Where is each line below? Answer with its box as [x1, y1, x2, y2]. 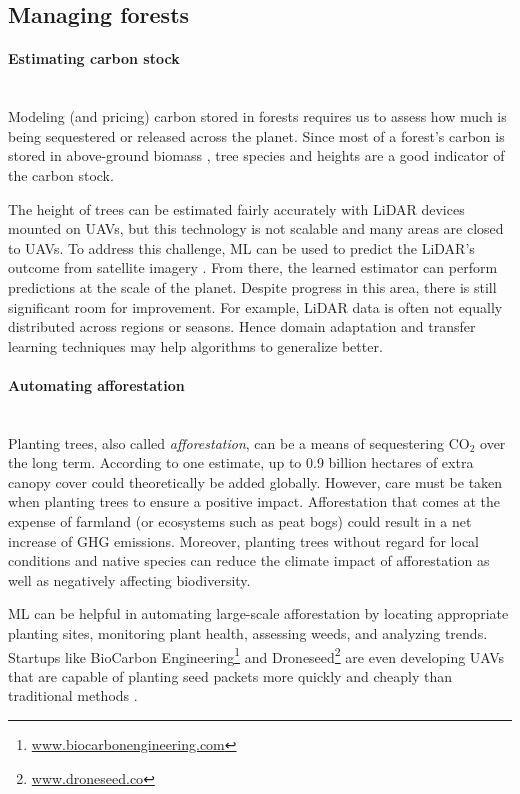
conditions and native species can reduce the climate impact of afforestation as [8, 550, 490, 571]
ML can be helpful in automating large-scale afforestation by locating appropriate [8, 603, 509, 624]
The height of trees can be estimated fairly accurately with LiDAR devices [8, 198, 465, 219]
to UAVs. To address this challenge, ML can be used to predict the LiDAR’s [8, 237, 475, 258]
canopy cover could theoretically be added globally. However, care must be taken [8, 471, 503, 492]
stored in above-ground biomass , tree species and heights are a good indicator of [8, 145, 505, 166]
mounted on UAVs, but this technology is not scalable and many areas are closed [8, 218, 504, 239]
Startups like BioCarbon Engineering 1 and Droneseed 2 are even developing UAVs [8, 643, 505, 667]
